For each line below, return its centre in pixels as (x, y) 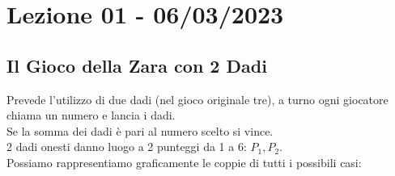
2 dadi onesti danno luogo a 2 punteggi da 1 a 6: (127, 147)
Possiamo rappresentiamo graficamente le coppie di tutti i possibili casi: (184, 162)
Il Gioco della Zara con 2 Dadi (137, 65)
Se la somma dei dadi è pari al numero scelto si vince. (140, 130)
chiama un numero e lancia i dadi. (91, 115)
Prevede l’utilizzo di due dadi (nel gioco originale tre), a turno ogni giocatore (197, 99)
